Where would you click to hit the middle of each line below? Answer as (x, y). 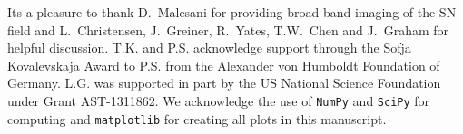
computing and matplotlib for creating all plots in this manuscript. (197, 118)
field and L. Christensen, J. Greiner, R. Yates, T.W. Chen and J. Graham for (228, 29)
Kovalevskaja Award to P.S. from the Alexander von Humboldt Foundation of (224, 65)
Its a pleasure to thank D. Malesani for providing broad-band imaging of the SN (232, 12)
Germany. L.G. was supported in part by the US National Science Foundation (224, 83)
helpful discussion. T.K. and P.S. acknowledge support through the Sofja (209, 48)
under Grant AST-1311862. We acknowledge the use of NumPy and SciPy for (219, 100)
